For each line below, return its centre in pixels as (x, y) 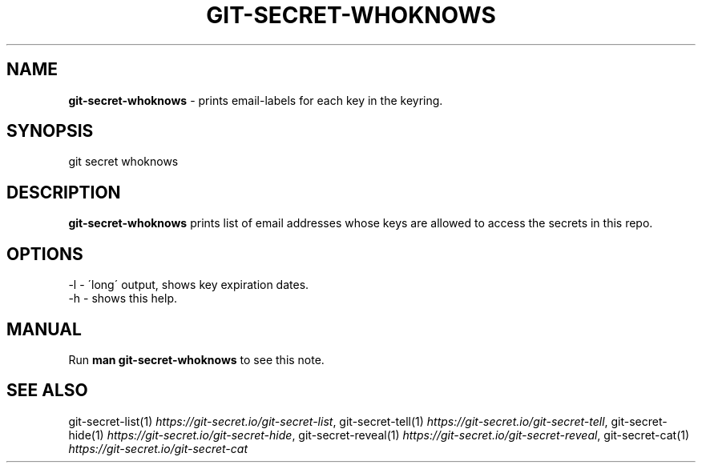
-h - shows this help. (123, 299)
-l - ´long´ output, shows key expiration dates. (189, 285)
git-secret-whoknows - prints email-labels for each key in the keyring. (256, 100)
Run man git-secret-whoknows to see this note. (196, 359)
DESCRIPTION (64, 192)
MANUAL (44, 329)
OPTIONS (45, 254)
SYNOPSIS (50, 131)
